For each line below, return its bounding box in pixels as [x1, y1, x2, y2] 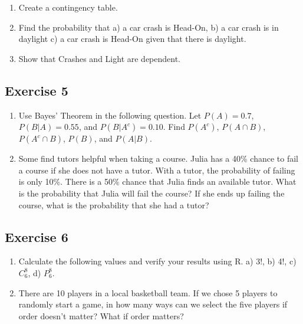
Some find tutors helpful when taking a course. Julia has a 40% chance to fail [18, 152, 298, 165]
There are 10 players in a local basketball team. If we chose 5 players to [18, 286, 278, 299]
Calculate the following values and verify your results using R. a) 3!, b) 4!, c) [18, 255, 297, 267]
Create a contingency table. [18, 1, 118, 13]
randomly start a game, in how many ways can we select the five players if [18, 298, 288, 310]
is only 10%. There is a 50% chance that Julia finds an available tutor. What [18, 175, 297, 188]
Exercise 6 [5, 227, 68, 246]
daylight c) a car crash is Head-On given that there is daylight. [18, 32, 246, 45]
